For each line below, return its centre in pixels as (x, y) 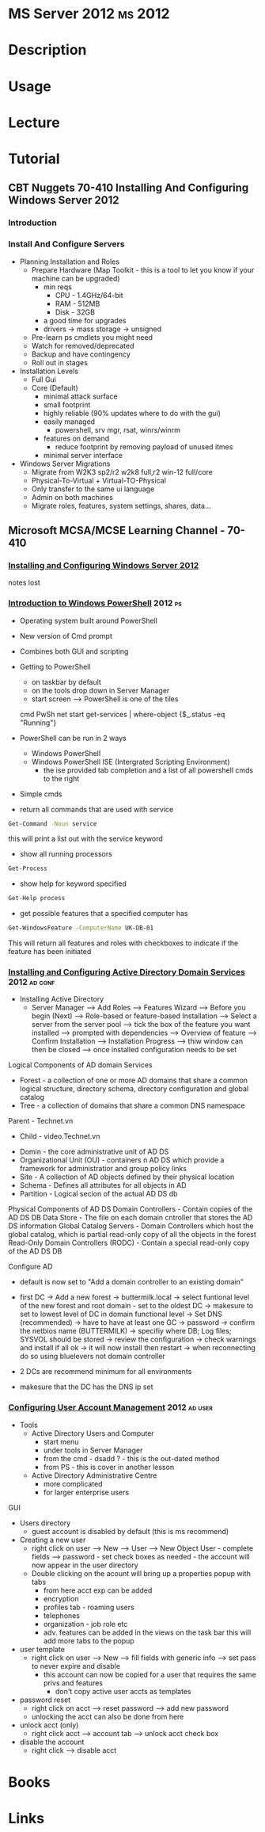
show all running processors (66, 854)
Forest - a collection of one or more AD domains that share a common (133, 1080)
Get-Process (28, 868)
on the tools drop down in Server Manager (100, 690)
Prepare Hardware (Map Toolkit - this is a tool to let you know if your (143, 269)
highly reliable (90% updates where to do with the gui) (132, 413)
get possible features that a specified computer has (104, 914)
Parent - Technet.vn (41, 1121)
